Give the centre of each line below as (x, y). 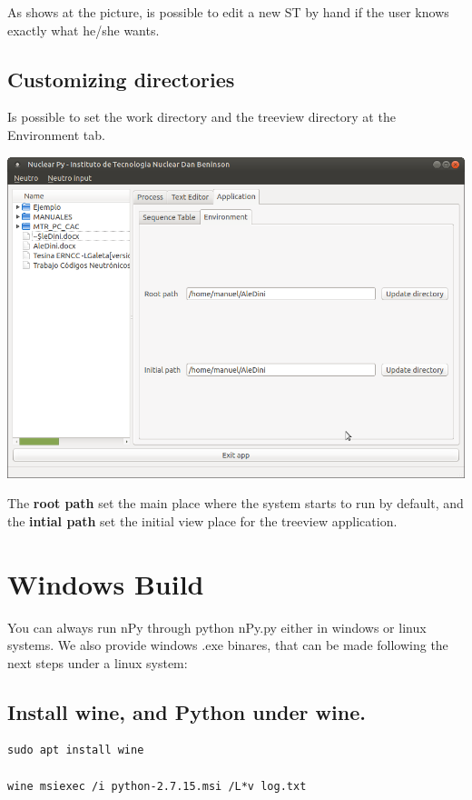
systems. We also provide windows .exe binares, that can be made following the (228, 645)
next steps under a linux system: (98, 662)
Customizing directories (121, 79)
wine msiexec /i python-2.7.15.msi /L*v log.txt (157, 786)
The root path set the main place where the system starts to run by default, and (236, 503)
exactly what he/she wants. (84, 30)
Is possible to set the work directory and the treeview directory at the (202, 117)
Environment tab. (56, 134)
